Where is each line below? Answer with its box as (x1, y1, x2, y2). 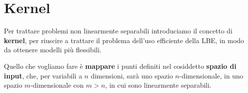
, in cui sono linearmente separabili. (105, 80, 211, 90)
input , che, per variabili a (4, 70, 83, 80)
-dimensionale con (30, 80, 84, 90)
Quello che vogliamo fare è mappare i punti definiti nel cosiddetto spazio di (4, 61, 237, 71)
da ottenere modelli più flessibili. (4, 45, 102, 55)
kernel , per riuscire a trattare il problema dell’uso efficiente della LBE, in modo (4, 35, 244, 45)
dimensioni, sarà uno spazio (90, 70, 173, 80)
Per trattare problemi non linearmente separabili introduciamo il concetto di (4, 26, 233, 36)
